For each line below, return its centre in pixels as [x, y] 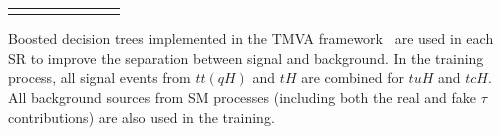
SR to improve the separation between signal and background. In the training [246, 57]
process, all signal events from [99, 77]
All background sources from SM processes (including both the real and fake [242, 97]
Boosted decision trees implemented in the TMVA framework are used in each [251, 38]
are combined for [352, 77]
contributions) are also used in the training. [141, 116]
